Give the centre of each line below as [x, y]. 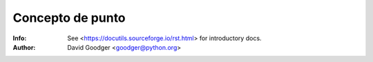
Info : [20, 38]
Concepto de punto [69, 18]
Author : [24, 47]
